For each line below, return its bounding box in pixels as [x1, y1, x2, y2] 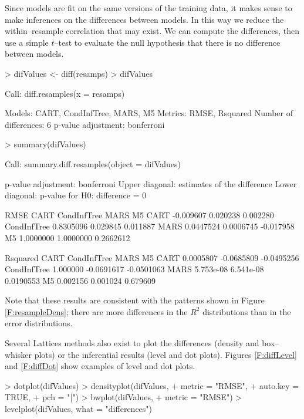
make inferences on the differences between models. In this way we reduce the [5, 13, 284, 25]
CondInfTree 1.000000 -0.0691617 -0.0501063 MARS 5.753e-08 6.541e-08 [5, 263, 264, 275]
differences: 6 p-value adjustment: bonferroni [5, 118, 165, 130]
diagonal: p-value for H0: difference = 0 [5, 189, 147, 201]
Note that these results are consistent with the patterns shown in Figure [5, 294, 265, 306]
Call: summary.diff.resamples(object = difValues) [5, 157, 181, 170]
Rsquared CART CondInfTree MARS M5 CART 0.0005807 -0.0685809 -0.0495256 [5, 251, 299, 263]
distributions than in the [202, 305, 291, 317]
